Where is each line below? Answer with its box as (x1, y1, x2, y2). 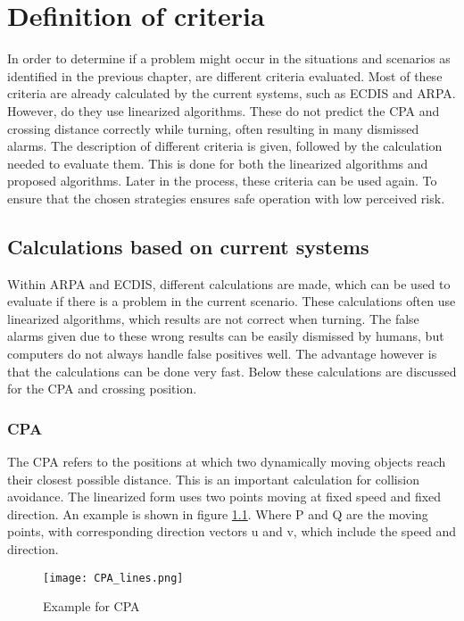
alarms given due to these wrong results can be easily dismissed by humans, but (7, 327, 444, 345)
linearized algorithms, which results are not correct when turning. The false (7, 309, 419, 327)
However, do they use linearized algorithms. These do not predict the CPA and (7, 101, 440, 120)
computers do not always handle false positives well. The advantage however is (7, 344, 437, 363)
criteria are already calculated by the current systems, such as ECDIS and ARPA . (7, 84, 456, 103)
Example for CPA (43, 597, 140, 616)
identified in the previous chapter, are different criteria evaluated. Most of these (7, 66, 443, 85)
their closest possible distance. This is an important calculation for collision (7, 469, 419, 488)
